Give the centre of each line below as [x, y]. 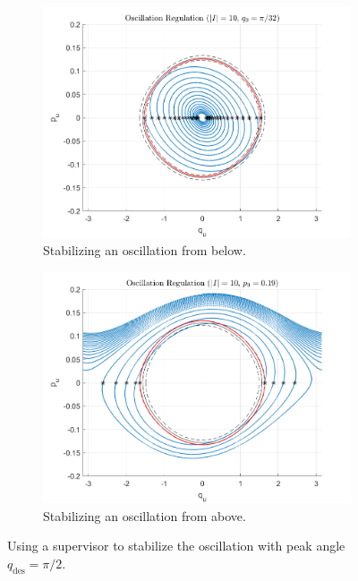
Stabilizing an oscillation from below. [145, 250]
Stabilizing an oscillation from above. [145, 515]
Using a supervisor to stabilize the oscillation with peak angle [176, 546]
